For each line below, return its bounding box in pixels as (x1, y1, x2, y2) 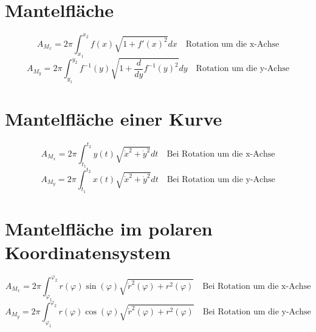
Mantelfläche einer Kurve (5, 106, 222, 131)
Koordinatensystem (5, 240, 171, 265)
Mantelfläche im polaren (5, 215, 213, 240)
